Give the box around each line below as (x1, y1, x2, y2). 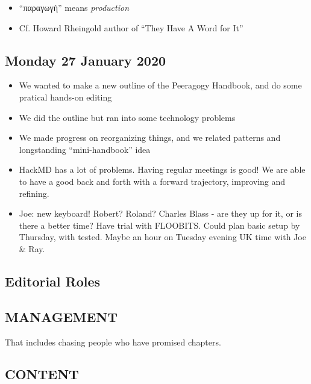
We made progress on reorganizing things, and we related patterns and (19, 131, 281, 144)
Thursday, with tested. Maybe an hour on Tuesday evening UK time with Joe (19, 231, 306, 243)
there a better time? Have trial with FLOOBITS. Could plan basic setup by (19, 218, 300, 231)
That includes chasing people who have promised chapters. (5, 335, 221, 348)
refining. (19, 187, 49, 199)
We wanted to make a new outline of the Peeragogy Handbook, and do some (19, 79, 302, 91)
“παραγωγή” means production (19, 1, 130, 13)
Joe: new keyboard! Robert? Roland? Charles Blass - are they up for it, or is (19, 207, 302, 220)
